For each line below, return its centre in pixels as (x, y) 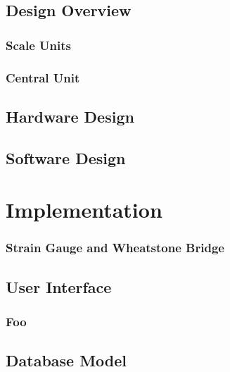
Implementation (84, 210)
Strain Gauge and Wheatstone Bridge (115, 248)
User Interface (59, 286)
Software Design (66, 157)
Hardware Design (70, 116)
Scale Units (38, 45)
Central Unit (43, 77)
